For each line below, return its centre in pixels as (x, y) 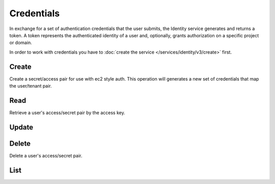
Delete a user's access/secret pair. (46, 155)
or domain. (21, 43)
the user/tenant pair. (31, 86)
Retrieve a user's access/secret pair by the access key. (67, 113)
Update (21, 127)
